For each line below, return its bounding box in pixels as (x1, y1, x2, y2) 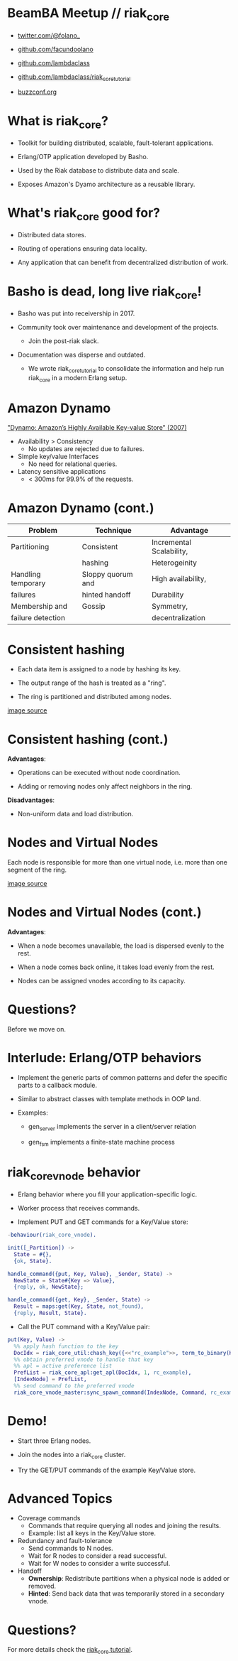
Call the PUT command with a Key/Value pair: (17, 1322, 150, 1331)
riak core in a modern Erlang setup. (28, 373, 127, 384)
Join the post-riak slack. (28, 336, 99, 345)
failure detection (11, 613, 66, 623)
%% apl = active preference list (13, 1363, 113, 1370)
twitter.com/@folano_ (17, 31, 80, 40)
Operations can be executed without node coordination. (17, 769, 181, 777)
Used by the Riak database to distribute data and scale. (17, 166, 179, 175)
